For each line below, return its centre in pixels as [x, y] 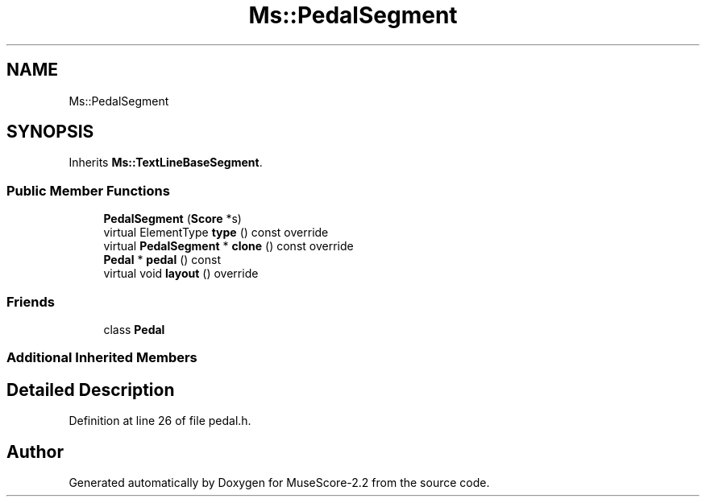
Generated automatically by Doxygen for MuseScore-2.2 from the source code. [279, 482]
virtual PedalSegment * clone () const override [228, 246]
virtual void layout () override [181, 274]
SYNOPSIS [50, 132]
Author [35, 451]
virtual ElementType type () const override [216, 233]
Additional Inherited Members [102, 358]
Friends [31, 301]
